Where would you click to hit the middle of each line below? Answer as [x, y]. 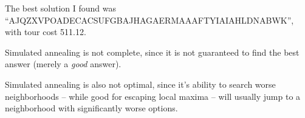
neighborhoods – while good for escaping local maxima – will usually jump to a [153, 96]
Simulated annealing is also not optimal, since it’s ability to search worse [140, 84]
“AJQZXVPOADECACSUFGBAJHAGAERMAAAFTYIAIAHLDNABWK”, [149, 20]
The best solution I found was [61, 8]
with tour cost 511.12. [46, 32]
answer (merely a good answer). [63, 64]
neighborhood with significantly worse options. [91, 108]
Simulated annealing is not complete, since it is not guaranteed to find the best [152, 52]
